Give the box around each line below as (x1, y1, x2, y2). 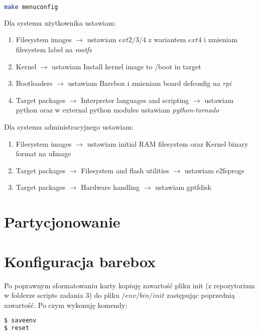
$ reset (4, 324, 30, 332)
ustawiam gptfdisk (155, 182, 211, 192)
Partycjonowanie (4, 211, 120, 232)
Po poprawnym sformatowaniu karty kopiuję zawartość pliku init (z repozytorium (4, 280, 255, 290)
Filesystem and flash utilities (81, 165, 169, 175)
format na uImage (16, 148, 71, 159)
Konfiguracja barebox (4, 251, 156, 271)
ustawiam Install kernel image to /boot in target (52, 61, 201, 71)
